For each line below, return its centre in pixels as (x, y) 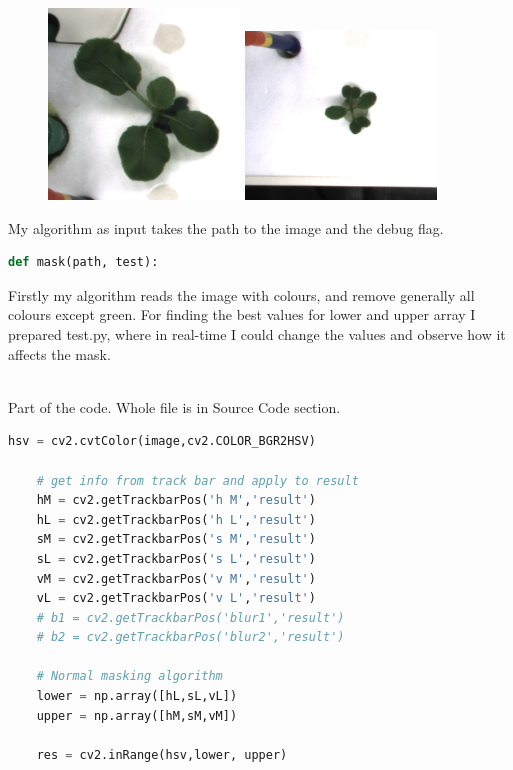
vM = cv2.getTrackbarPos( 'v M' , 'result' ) (176, 578)
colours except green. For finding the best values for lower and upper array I (242, 314)
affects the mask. (59, 353)
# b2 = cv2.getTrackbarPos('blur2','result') (190, 637)
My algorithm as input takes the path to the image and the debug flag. (226, 227)
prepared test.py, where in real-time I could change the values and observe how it (257, 333)
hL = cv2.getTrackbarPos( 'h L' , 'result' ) (176, 519)
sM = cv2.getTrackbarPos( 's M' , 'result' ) (176, 539)
